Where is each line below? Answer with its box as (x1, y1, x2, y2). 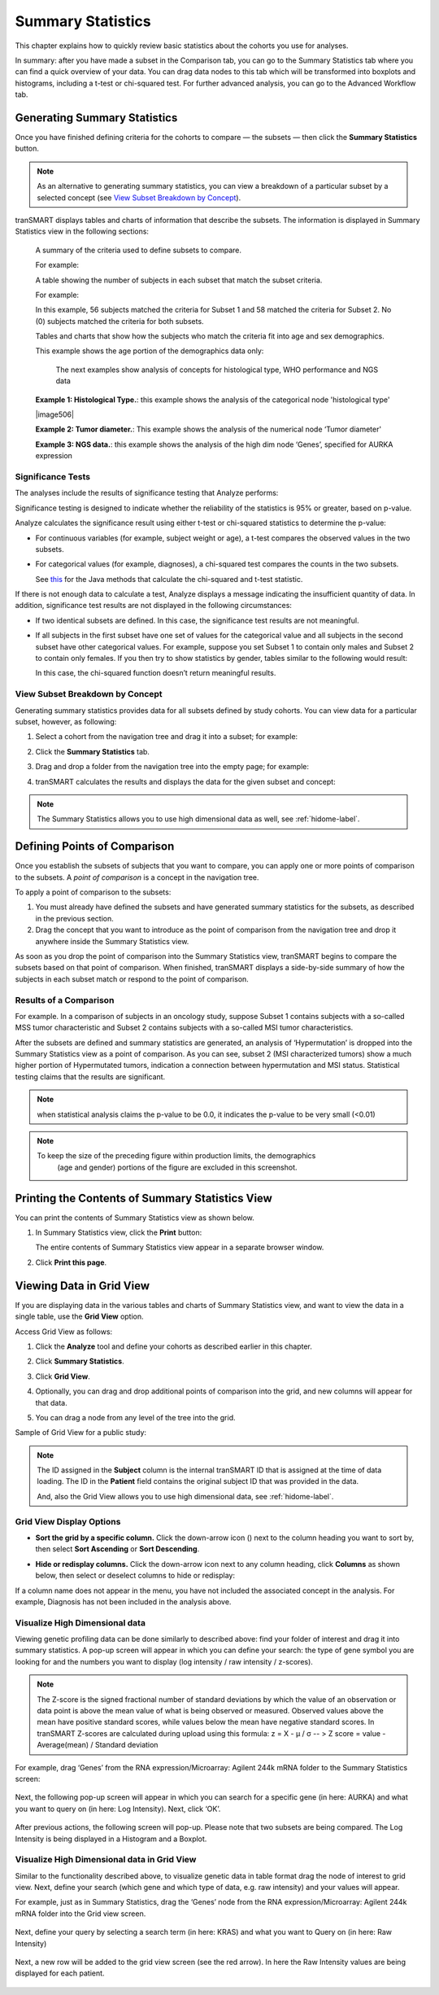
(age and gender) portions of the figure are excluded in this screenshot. (57, 1162, 298, 1172)
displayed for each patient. (15, 1968, 105, 1978)
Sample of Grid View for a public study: (15, 1428, 146, 1437)
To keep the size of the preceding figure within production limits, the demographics (37, 1151, 316, 1161)
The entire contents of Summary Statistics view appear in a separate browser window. (35, 1242, 324, 1253)
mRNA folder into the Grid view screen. (15, 1909, 146, 1918)
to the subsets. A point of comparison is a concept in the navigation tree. (15, 872, 259, 882)
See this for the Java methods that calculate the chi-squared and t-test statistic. (35, 574, 303, 584)
